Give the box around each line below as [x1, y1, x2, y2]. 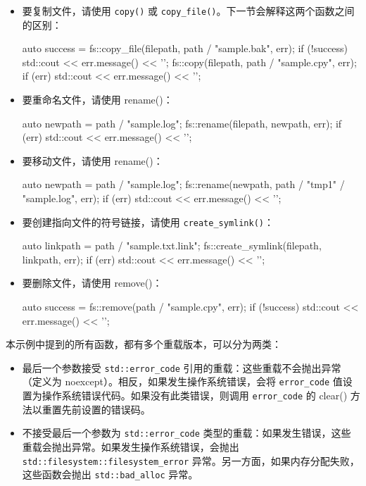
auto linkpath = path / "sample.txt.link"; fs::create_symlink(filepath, [22, 238, 322, 253]
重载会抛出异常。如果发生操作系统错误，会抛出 [22, 440, 239, 454]
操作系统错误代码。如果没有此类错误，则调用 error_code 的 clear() [42, 388, 348, 403]
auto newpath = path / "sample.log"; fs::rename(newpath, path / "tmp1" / [22, 177, 345, 192]
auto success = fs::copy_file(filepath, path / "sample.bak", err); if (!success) [22, 41, 348, 56]
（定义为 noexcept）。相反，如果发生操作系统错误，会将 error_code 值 [22, 374, 343, 389]
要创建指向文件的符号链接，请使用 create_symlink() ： [22, 214, 274, 229]
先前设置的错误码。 [61, 401, 151, 416]
